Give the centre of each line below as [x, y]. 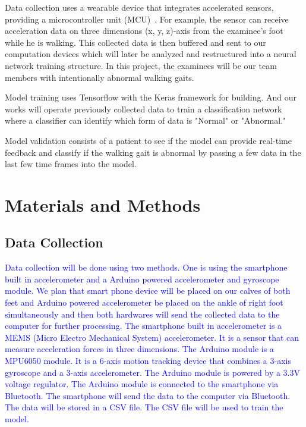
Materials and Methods [103, 204]
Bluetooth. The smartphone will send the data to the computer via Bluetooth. [148, 395]
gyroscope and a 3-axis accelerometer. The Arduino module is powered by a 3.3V [152, 372]
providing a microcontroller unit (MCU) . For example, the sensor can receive [147, 19]
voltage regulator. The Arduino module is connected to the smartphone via [142, 384]
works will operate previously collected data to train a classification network [143, 109]
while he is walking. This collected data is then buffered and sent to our [135, 42]
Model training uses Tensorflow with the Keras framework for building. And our [151, 97]
